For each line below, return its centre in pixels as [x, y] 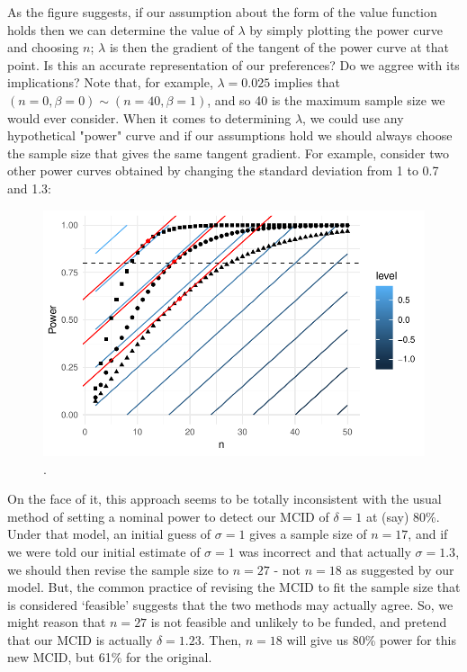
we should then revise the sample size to [118, 569]
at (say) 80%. [403, 516]
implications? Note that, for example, [110, 82]
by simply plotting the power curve [346, 29]
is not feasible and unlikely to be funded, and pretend [299, 622]
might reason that [57, 622]
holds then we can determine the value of [121, 29]
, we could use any [353, 117]
